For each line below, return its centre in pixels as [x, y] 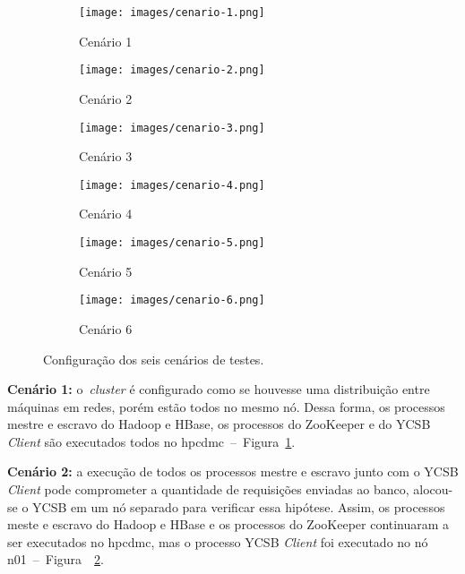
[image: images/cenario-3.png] [172, 128]
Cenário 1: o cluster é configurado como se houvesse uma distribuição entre [219, 389]
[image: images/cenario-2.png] [172, 70]
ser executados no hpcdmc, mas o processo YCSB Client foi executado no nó [218, 541]
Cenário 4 [106, 214]
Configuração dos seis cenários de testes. [154, 359]
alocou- [433, 489]
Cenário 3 [106, 156]
